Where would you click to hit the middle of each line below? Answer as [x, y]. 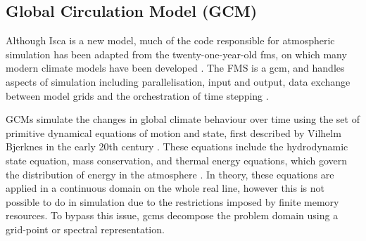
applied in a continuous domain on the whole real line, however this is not [165, 188]
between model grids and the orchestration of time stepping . [137, 95]
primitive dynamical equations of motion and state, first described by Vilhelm [173, 132]
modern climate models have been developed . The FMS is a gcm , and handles [175, 68]
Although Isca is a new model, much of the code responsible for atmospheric [170, 40]
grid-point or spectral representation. [85, 229]
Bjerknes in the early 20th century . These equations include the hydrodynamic [177, 146]
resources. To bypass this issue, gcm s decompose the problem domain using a [172, 215]
